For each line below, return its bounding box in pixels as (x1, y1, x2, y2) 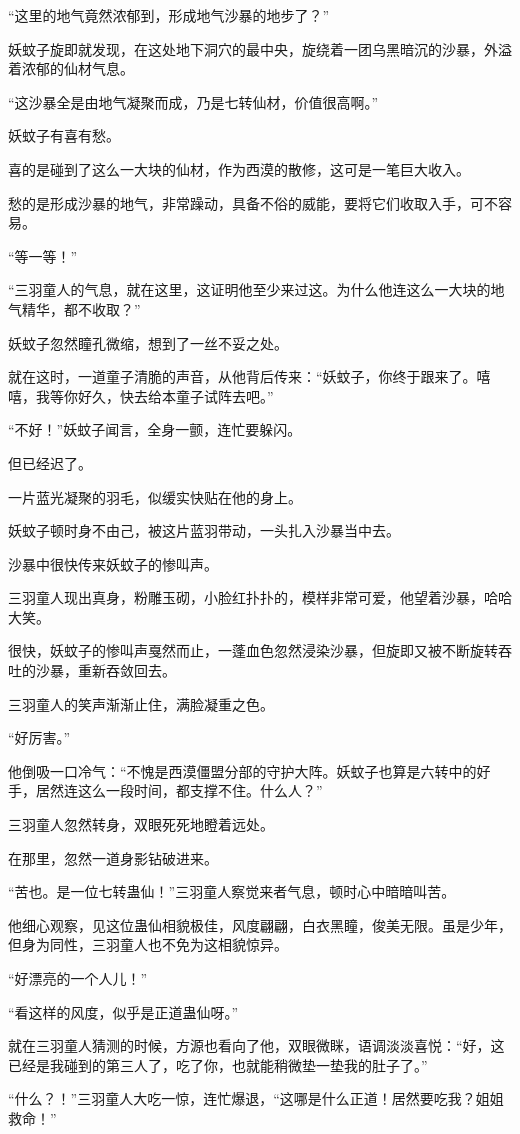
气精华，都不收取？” (8, 298, 141, 319)
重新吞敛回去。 (77, 660, 176, 681)
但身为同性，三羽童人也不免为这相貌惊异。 (8, 934, 288, 955)
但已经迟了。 (8, 452, 92, 473)
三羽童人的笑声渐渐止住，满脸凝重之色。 (8, 693, 274, 714)
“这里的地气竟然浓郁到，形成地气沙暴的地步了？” (8, 5, 330, 25)
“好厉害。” (8, 727, 71, 748)
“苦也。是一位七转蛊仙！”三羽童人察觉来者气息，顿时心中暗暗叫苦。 (8, 881, 456, 902)
